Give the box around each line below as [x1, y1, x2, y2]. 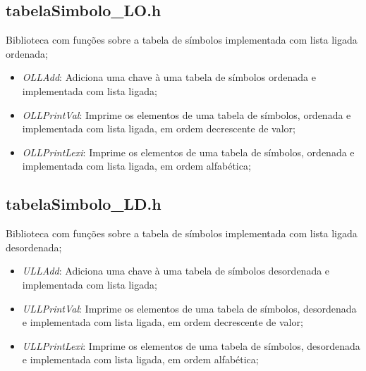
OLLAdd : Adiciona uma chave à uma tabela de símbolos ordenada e [22, 70, 316, 84]
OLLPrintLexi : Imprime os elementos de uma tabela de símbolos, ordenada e [22, 144, 355, 159]
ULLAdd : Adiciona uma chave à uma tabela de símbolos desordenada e [22, 263, 330, 278]
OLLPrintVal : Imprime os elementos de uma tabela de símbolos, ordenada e [22, 107, 351, 122]
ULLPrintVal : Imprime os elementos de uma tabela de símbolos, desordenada [22, 301, 357, 315]
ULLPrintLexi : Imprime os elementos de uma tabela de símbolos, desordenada [22, 338, 360, 353]
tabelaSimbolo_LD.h [6, 193, 161, 215]
